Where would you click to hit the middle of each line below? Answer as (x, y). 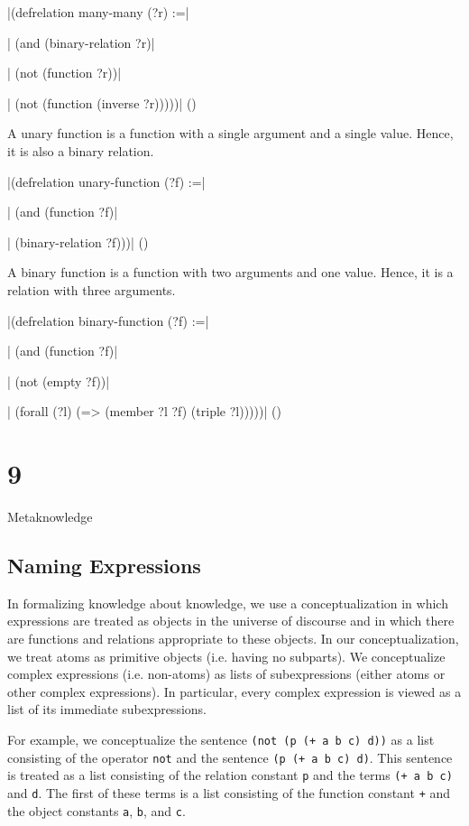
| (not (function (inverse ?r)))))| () (102, 102)
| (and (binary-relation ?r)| (81, 42)
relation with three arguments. (92, 289)
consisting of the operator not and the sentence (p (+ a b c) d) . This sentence (230, 757)
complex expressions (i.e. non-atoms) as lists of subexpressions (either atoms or (226, 674)
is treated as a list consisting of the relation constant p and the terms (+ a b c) (230, 775)
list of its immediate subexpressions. (107, 709)
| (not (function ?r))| (64, 73)
